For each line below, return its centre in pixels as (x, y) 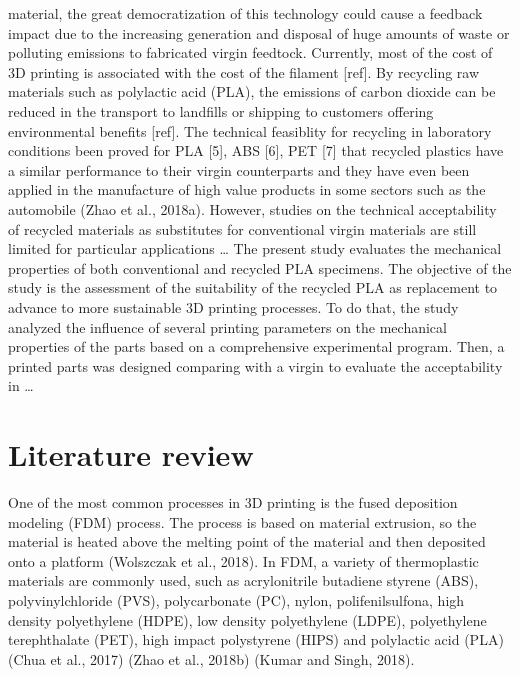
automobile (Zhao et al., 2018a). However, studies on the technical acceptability (252, 208)
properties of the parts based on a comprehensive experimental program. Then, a (256, 346)
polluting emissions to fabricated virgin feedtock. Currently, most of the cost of (250, 52)
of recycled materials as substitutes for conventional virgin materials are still (242, 228)
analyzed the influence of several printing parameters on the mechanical (227, 326)
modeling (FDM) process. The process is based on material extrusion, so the (242, 521)
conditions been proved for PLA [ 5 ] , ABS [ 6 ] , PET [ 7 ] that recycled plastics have (256, 150)
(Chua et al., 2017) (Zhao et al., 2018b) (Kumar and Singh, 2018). (211, 658)
